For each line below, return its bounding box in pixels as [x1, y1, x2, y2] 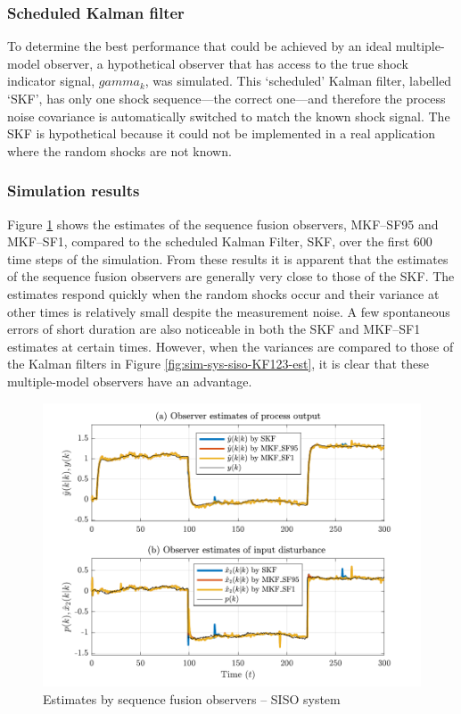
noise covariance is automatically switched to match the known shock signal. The [7, 106, 450, 125]
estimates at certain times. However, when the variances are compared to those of [7, 336, 454, 355]
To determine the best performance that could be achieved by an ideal [7, 37, 392, 55]
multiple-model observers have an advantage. [7, 371, 252, 390]
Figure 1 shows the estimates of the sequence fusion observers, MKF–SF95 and [7, 214, 439, 233]
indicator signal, [7, 71, 95, 90]
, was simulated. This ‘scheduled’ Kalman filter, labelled [144, 71, 452, 90]
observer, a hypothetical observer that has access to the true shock [44, 54, 408, 72]
